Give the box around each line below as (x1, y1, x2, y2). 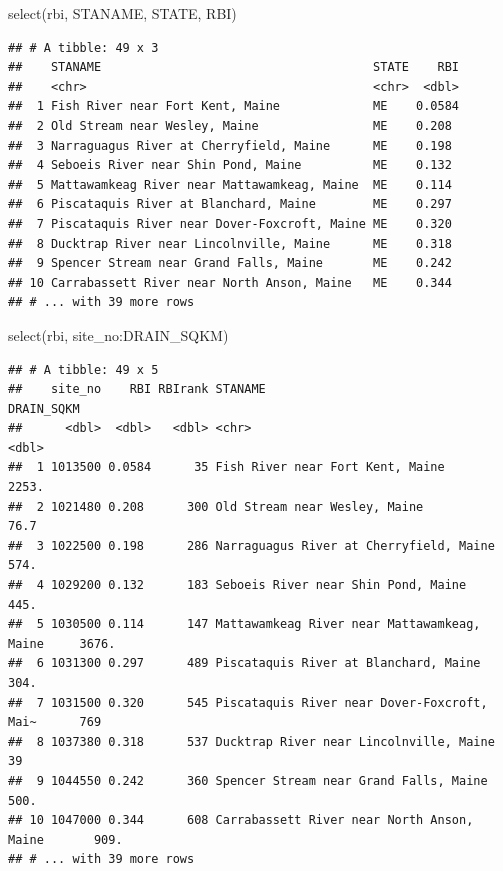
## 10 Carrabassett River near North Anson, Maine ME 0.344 (8, 275, 452, 290)
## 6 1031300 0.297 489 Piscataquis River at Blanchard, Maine (8, 656, 481, 671)
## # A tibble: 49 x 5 (8, 362, 159, 377)
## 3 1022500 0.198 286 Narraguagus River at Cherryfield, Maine (8, 538, 495, 553)
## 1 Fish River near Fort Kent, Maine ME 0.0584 (8, 99, 460, 114)
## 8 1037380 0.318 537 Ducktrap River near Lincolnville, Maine (8, 734, 495, 749)
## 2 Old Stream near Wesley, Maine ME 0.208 (8, 118, 452, 133)
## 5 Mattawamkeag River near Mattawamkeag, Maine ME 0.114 (8, 177, 452, 192)
